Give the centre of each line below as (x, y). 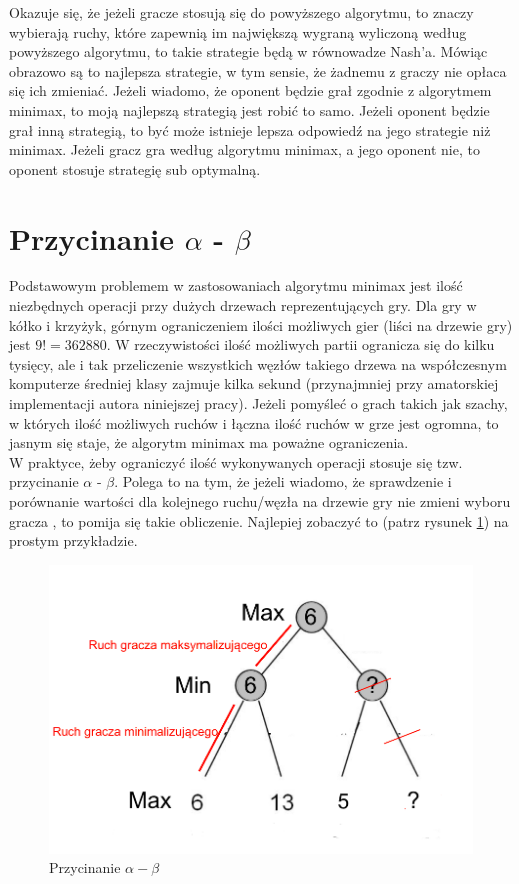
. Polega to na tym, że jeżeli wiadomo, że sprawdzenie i (283, 481)
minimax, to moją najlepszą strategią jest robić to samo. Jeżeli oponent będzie (249, 109)
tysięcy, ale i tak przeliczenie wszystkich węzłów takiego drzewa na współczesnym (258, 363)
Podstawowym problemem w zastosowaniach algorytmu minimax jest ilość (236, 285)
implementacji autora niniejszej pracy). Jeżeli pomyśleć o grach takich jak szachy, (258, 403)
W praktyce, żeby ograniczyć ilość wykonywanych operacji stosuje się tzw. (236, 461)
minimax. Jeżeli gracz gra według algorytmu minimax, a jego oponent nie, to (244, 149)
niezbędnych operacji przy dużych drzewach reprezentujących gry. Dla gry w (243, 305)
